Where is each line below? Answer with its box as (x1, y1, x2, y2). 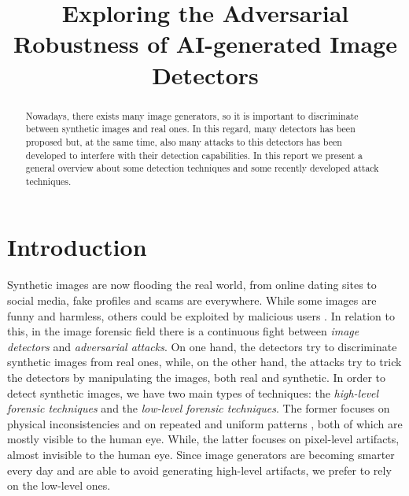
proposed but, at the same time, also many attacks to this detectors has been (25, 135, 342, 148)
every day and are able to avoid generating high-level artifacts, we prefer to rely (7, 461, 392, 478)
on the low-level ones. (7, 477, 111, 494)
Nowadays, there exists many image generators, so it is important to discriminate (25, 109, 359, 122)
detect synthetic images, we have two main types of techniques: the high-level (7, 384, 379, 401)
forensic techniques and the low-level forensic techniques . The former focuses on (7, 400, 390, 416)
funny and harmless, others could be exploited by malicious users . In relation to (7, 307, 395, 324)
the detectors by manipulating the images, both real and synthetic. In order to (7, 368, 386, 385)
